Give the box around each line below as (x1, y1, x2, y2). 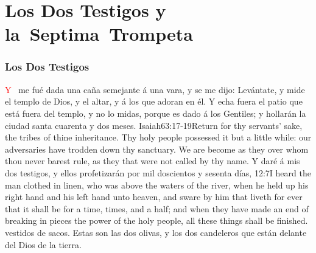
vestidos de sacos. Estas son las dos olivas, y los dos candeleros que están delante (5, 226, 307, 238)
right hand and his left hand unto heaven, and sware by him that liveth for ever (5, 190, 303, 203)
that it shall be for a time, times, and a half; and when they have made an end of (5, 202, 309, 215)
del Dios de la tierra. (5, 238, 82, 251)
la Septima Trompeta (5, 21, 193, 46)
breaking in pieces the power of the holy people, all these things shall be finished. (5, 214, 308, 227)
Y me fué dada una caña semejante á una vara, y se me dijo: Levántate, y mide (5, 83, 305, 95)
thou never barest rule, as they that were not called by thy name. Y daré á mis (5, 154, 300, 167)
